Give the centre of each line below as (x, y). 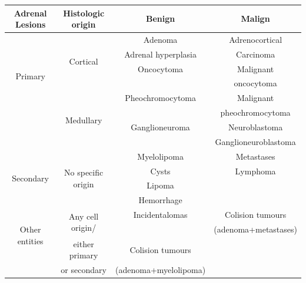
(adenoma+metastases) (255, 229)
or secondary (84, 270)
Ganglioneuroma (160, 127)
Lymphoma (255, 171)
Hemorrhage (160, 200)
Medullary (84, 119)
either (84, 243)
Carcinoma (256, 54)
